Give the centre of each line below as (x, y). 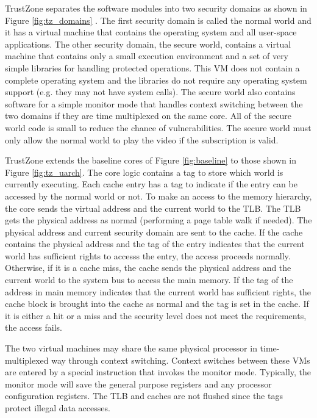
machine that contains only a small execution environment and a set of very (147, 56)
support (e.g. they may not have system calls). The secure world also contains (150, 92)
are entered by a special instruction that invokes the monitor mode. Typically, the (158, 372)
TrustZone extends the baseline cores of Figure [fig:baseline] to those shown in (151, 160)
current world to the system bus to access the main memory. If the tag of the (149, 280)
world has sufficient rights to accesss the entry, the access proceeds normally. (148, 255)
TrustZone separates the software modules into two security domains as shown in (156, 8)
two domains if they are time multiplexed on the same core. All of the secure (148, 116)
